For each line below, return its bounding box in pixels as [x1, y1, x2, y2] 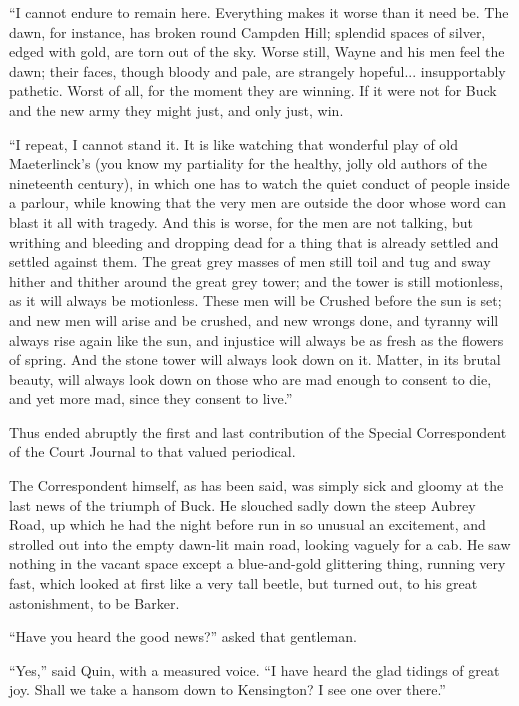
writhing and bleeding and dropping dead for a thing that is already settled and [9, 231, 499, 252]
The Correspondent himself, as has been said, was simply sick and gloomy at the [9, 475, 504, 496]
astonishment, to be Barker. [9, 592, 180, 613]
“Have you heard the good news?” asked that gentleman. [9, 626, 357, 647]
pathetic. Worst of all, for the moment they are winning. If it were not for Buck [9, 80, 497, 101]
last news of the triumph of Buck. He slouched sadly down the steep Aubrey [9, 494, 476, 515]
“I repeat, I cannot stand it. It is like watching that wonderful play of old [9, 133, 459, 154]
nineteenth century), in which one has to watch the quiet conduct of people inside [9, 172, 510, 193]
